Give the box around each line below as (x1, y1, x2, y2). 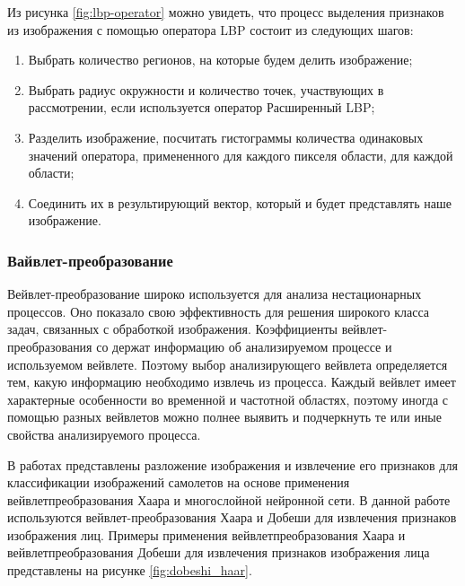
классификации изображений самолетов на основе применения (7, 473, 350, 492)
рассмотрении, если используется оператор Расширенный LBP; (28, 98, 375, 117)
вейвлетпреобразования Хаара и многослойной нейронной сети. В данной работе (7, 490, 451, 509)
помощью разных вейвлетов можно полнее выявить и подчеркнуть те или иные (7, 407, 442, 426)
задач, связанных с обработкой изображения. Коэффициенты (7, 319, 338, 338)
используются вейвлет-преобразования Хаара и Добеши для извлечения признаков (7, 508, 457, 527)
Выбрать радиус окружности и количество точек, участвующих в (28, 80, 384, 99)
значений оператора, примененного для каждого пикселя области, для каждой (28, 145, 453, 164)
